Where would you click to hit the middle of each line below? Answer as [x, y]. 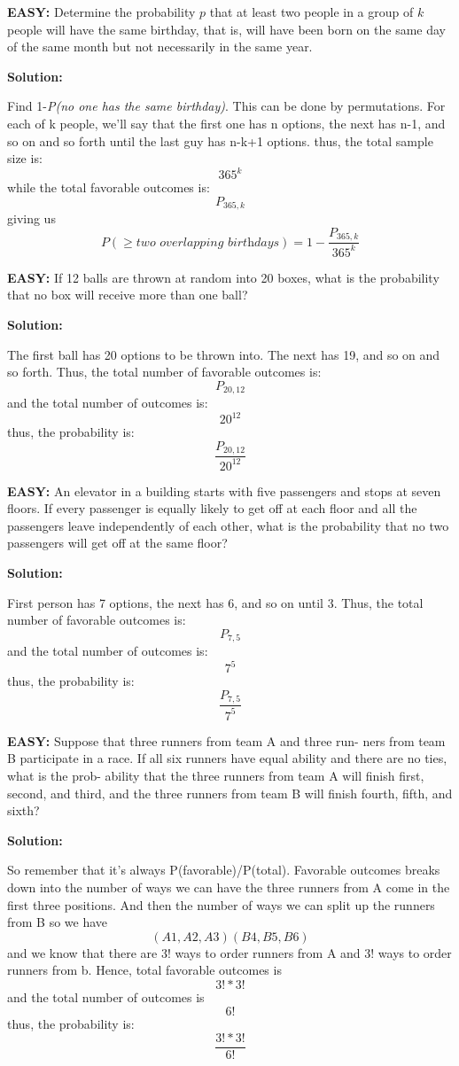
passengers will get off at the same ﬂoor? [117, 543]
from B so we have [58, 922]
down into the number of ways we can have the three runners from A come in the [229, 887]
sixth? [23, 810]
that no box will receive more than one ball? [128, 295]
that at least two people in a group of [311, 12]
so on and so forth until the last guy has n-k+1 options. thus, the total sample [220, 140]
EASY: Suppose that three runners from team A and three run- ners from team [226, 740]
